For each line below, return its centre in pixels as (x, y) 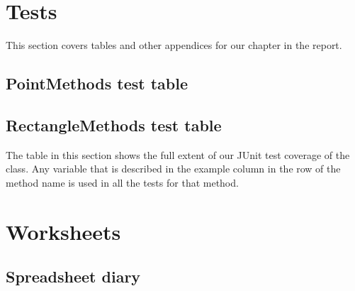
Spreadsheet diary (73, 276)
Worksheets (63, 231)
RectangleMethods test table (114, 125)
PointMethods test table (97, 83)
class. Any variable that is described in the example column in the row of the (173, 169)
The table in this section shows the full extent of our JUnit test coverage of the (178, 154)
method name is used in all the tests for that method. (122, 182)
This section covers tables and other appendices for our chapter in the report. (174, 45)
